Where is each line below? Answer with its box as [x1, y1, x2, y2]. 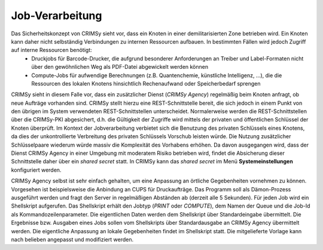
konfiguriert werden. [11, 166, 62, 173]
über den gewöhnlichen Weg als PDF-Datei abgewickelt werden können [31, 63, 209, 71]
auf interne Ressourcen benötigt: [11, 47, 92, 54]
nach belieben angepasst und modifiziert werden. [11, 236, 134, 243]
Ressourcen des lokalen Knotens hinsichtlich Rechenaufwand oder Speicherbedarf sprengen [31, 80, 261, 87]
